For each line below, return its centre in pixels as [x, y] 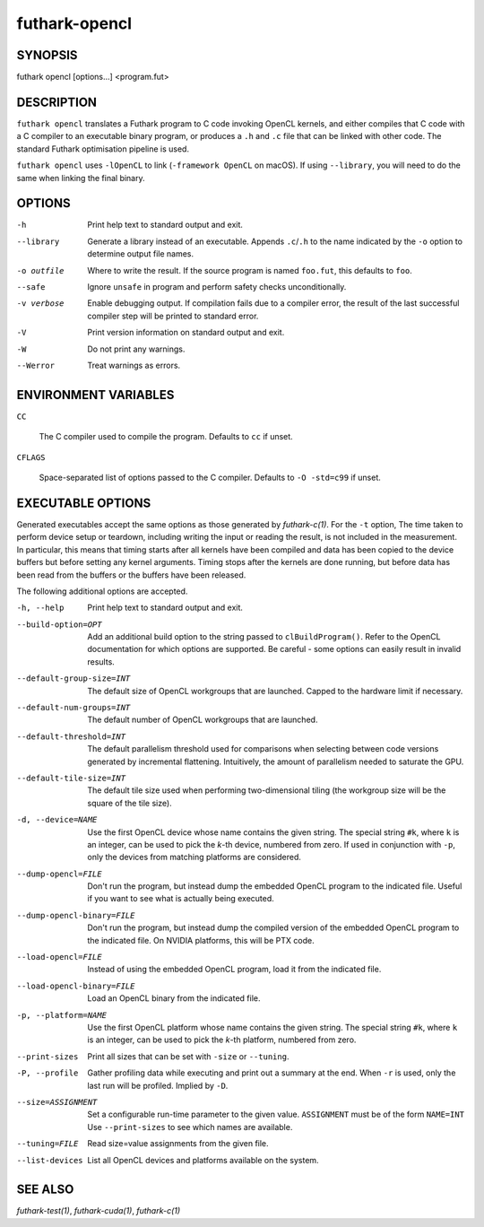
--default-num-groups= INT [73, 708]
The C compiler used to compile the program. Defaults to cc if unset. [166, 437]
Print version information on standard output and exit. [186, 333]
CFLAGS [31, 457]
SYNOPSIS [47, 55]
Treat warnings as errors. [134, 365]
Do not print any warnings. [136, 349]
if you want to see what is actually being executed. [181, 899]
